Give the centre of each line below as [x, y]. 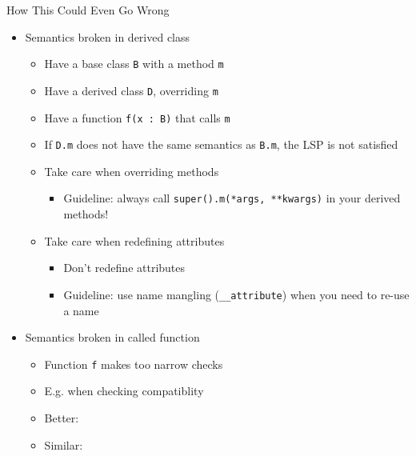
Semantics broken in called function [112, 337]
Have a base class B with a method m [134, 64]
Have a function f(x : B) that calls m [137, 117]
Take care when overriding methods [132, 171]
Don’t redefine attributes [124, 268]
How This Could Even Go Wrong [88, 10]
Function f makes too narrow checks [134, 364]
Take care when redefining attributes [134, 240]
